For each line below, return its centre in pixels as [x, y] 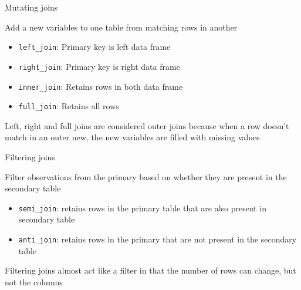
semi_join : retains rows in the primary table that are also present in [143, 208]
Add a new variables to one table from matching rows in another [121, 27]
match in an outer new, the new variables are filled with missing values [132, 137]
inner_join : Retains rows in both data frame [101, 86]
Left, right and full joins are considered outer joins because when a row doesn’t [147, 125]
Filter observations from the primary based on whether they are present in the [146, 176]
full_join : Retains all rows [69, 106]
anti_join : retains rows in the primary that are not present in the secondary [158, 239]
